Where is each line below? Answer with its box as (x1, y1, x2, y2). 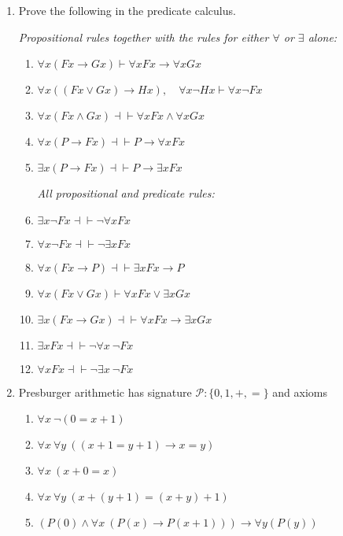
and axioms (272, 383, 327, 400)
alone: (308, 28, 337, 45)
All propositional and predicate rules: (37, 185, 215, 201)
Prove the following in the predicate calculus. (18, 2, 236, 18)
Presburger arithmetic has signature (18, 383, 192, 400)
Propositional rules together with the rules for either (18, 28, 269, 45)
